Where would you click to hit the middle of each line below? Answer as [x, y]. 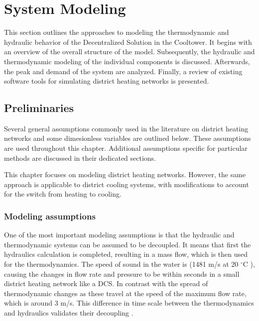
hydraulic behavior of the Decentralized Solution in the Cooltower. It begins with [128, 42]
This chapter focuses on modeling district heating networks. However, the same [125, 174]
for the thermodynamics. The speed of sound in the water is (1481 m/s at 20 [121, 264]
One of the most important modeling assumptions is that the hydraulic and [119, 235]
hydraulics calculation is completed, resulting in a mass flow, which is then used [126, 254]
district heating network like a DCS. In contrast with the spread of [106, 283]
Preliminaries [39, 108]
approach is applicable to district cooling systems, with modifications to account [127, 184]
